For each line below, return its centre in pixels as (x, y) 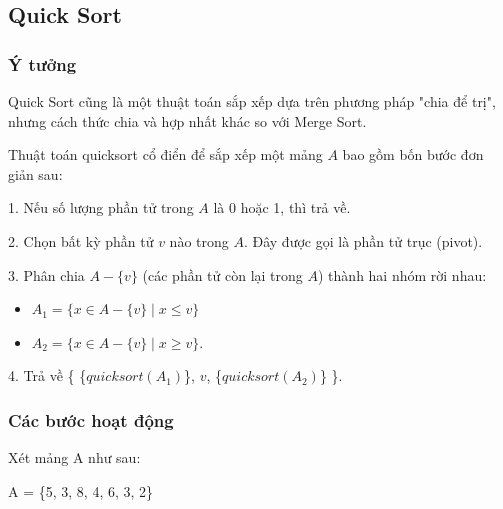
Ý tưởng (42, 63)
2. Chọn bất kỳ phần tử (81, 240)
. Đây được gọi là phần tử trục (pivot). (363, 240)
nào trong (199, 240)
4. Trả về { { (47, 375)
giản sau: (35, 173)
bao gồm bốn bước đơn (413, 154)
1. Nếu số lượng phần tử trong (101, 207)
